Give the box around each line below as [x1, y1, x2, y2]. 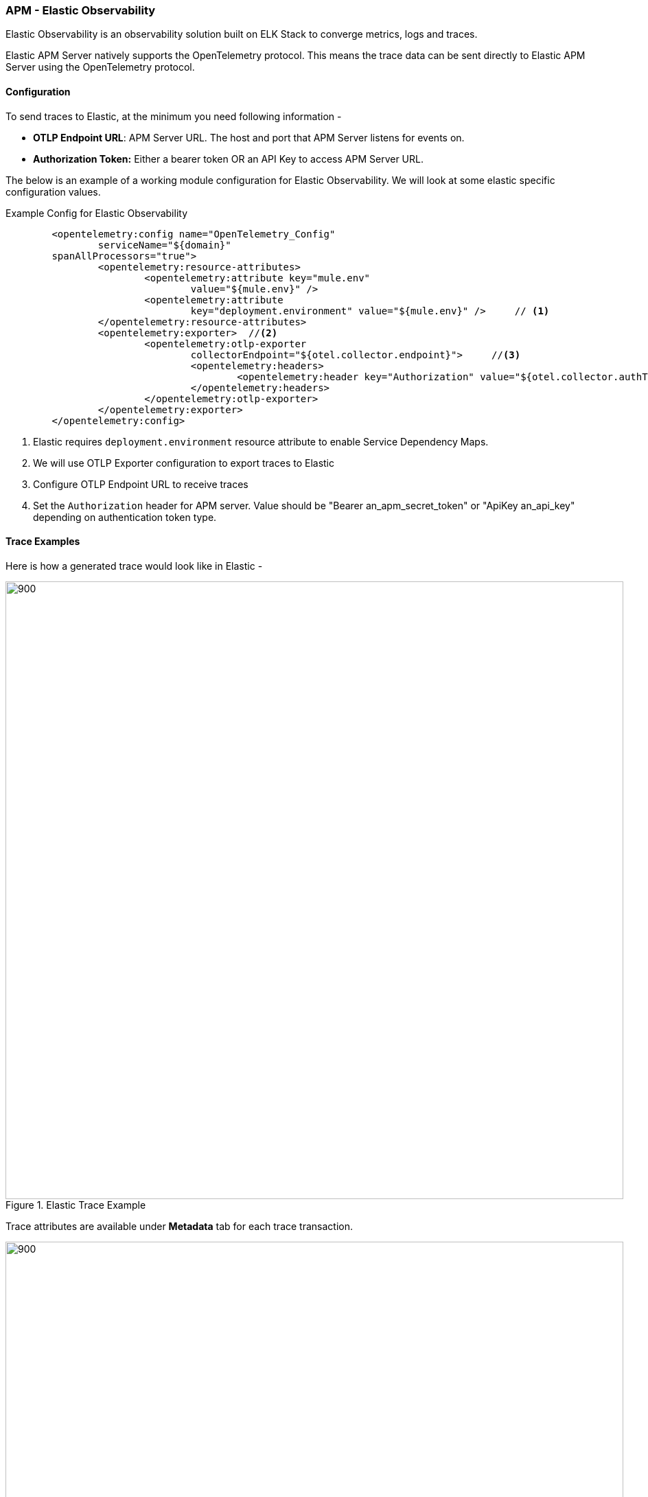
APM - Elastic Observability [5, 3, 156, 17]
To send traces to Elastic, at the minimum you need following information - [5, 110, 342, 122]
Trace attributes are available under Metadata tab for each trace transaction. [5, 1220, 353, 1232]
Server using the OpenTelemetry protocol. [5, 61, 195, 73]
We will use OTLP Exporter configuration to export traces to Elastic [33, 456, 335, 469]
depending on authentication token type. [33, 511, 217, 523]
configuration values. [5, 185, 101, 198]
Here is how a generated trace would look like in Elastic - [5, 559, 263, 572]
